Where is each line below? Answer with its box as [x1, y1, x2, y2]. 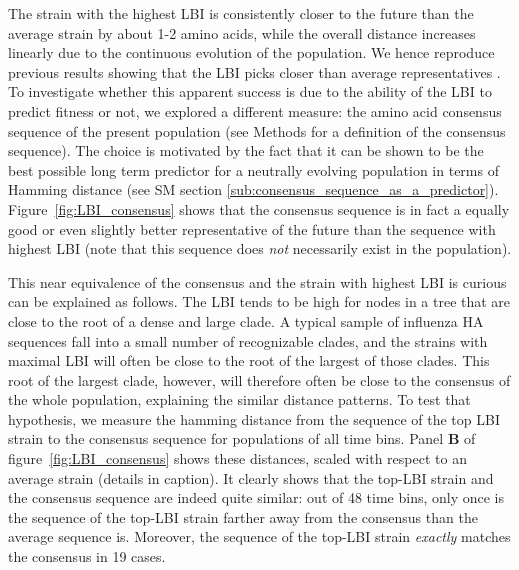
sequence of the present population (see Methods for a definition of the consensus [8, 120, 506, 141]
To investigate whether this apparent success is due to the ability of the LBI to [8, 81, 492, 102]
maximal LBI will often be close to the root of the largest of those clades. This [8, 350, 490, 371]
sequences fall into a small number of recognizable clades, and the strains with [8, 330, 488, 351]
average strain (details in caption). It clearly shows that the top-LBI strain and [8, 467, 494, 488]
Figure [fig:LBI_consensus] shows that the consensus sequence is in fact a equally [8, 198, 510, 219]
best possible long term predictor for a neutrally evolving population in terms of [8, 159, 499, 180]
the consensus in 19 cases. [8, 546, 166, 567]
